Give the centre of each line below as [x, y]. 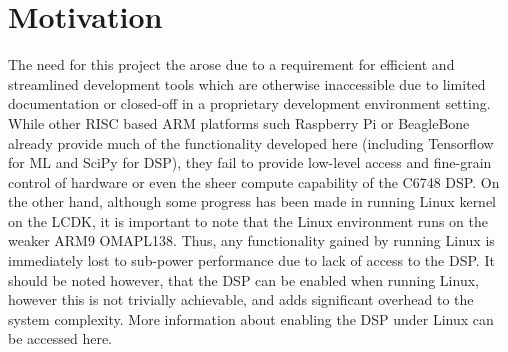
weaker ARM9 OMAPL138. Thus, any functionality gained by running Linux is [251, 240]
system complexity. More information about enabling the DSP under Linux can [251, 318]
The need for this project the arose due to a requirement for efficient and [231, 64]
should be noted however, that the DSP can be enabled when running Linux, [243, 279]
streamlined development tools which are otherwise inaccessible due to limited [247, 83]
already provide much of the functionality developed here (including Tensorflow [251, 142]
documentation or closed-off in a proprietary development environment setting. [249, 103]
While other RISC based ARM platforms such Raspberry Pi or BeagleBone [239, 122]
